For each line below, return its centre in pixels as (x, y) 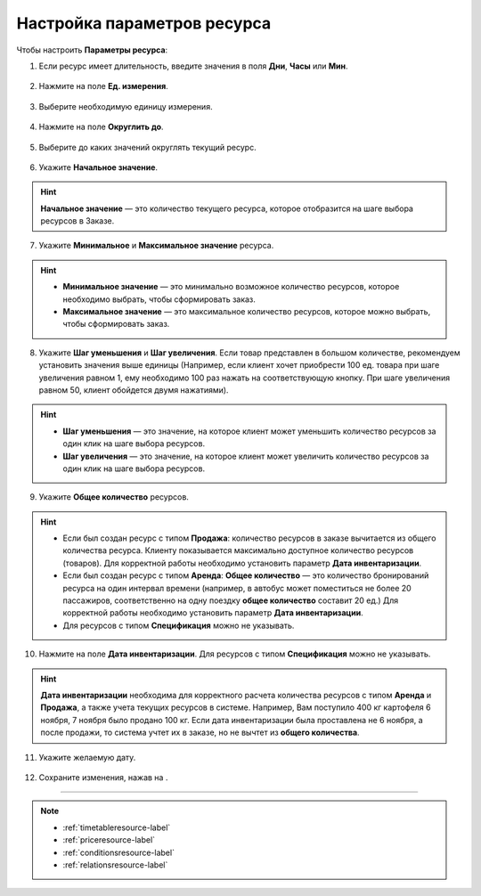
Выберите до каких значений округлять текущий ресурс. (148, 147)
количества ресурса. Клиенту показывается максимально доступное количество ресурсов (238, 550)
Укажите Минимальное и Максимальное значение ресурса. (156, 246)
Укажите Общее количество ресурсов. (114, 497)
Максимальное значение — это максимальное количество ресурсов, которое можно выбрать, (247, 312)
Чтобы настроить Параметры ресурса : (92, 50)
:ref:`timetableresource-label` (117, 827)
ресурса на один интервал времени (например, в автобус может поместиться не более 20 (237, 588)
